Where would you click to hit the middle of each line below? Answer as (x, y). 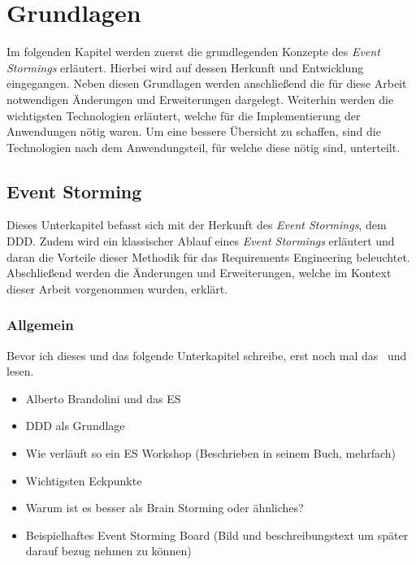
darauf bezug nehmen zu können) (108, 551)
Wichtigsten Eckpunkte (84, 480)
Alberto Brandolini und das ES (103, 398)
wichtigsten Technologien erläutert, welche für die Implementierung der (184, 115)
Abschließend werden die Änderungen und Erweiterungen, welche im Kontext (199, 273)
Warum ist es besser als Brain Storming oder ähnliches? (165, 508)
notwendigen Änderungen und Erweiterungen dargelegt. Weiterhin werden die (200, 99)
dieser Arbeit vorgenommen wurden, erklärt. (117, 288)
